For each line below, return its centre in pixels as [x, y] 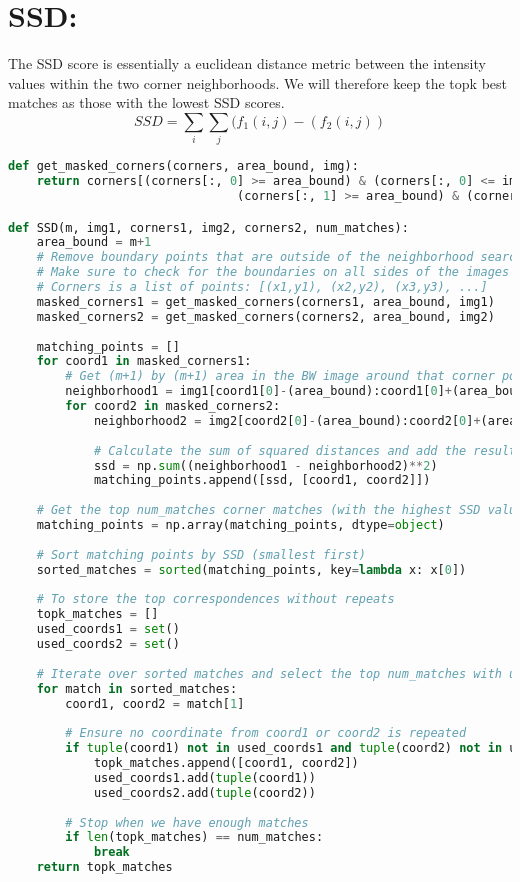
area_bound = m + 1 [94, 242]
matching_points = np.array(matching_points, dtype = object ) [240, 525]
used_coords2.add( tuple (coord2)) [204, 792]
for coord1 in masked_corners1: [144, 361]
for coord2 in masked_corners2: [173, 406]
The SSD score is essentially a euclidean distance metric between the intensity [247, 63]
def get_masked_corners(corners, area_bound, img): [183, 166]
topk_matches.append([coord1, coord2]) [226, 763]
